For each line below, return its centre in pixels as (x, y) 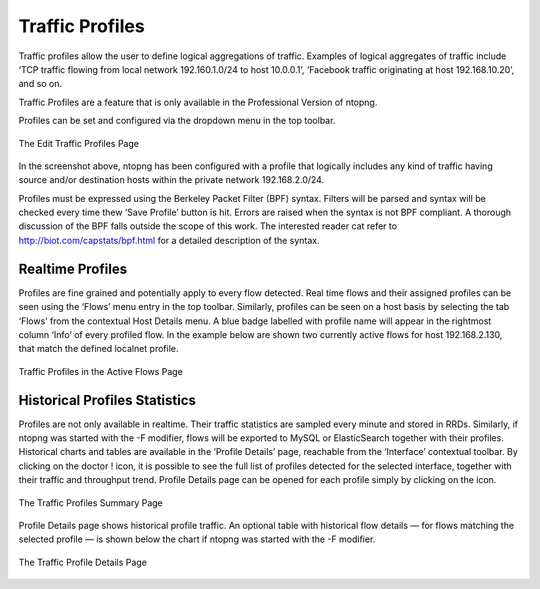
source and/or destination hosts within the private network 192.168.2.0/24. (171, 180)
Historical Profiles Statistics (107, 400)
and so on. (40, 84)
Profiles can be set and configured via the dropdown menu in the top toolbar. (177, 121)
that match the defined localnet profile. (98, 349)
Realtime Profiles (73, 268)
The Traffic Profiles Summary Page (91, 502)
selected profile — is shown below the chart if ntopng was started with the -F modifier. (197, 539)
